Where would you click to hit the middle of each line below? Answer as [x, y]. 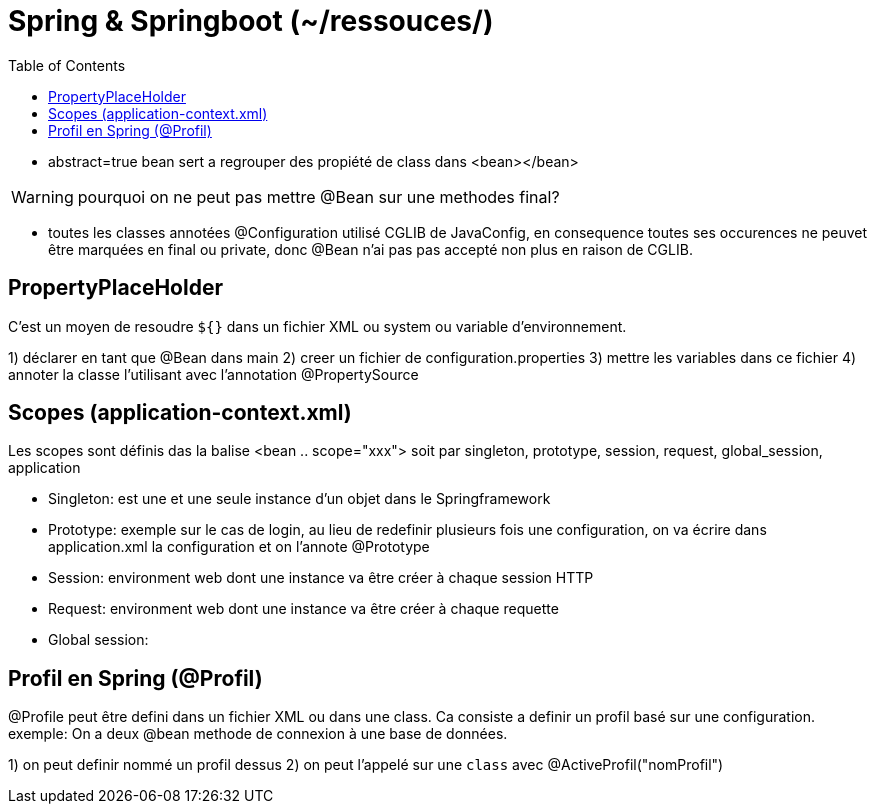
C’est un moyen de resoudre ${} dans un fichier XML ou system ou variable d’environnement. [317, 326]
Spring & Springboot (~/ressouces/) [251, 21]
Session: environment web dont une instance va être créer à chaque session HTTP [321, 578]
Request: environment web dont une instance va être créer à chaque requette [303, 609]
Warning [42, 196]
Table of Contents [67, 65]
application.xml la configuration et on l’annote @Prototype [239, 547]
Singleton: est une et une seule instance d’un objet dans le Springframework [299, 499]
